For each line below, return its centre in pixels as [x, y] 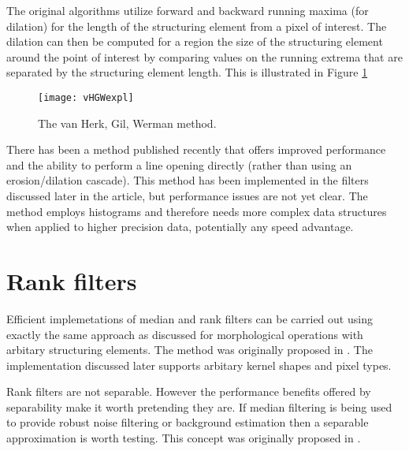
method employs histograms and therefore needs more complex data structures [197, 211]
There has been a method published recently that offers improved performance [196, 149]
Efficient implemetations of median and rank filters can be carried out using [190, 318]
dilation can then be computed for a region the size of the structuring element [195, 41]
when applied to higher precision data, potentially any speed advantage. [180, 227]
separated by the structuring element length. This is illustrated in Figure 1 [187, 72]
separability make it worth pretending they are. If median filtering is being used [199, 406]
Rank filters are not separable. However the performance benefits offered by [189, 391]
